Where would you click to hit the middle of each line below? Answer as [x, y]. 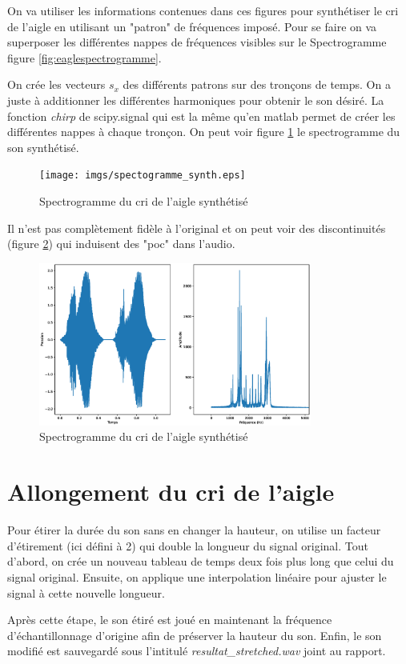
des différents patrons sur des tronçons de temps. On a [257, 84]
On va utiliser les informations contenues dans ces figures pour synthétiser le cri [203, 10]
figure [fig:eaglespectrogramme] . [84, 57]
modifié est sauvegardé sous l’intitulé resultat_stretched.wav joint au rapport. [197, 651]
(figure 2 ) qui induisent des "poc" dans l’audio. [121, 244]
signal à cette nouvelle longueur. [86, 592]
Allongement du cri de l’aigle [171, 492]
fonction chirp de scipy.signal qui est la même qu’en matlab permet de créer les [201, 116]
